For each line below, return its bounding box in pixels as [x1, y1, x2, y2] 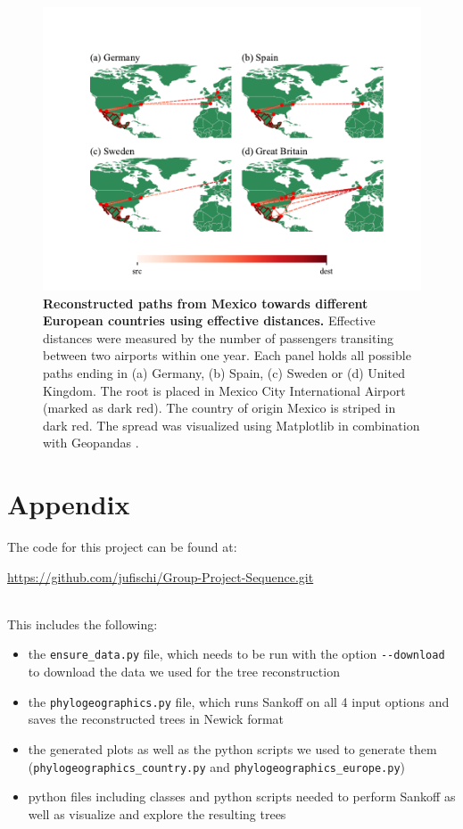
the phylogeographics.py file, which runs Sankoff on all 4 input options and [28, 692, 450, 710]
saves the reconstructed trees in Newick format [28, 710, 285, 728]
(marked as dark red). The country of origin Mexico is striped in [43, 398, 396, 417]
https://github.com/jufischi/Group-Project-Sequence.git [7, 567, 314, 586]
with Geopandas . [43, 433, 139, 452]
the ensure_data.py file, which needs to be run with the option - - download [28, 644, 445, 663]
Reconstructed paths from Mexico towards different [43, 293, 368, 312]
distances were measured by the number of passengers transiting [43, 328, 394, 347]
